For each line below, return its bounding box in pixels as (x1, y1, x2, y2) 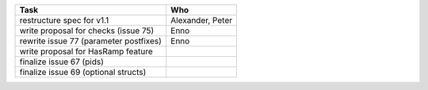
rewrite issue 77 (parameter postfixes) (19, 36, 162, 47)
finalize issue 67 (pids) (19, 56, 105, 67)
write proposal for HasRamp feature (19, 46, 154, 57)
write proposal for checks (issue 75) (19, 25, 155, 36)
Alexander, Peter (170, 15, 233, 25)
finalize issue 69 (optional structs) (19, 67, 147, 77)
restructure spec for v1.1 (19, 15, 109, 25)
